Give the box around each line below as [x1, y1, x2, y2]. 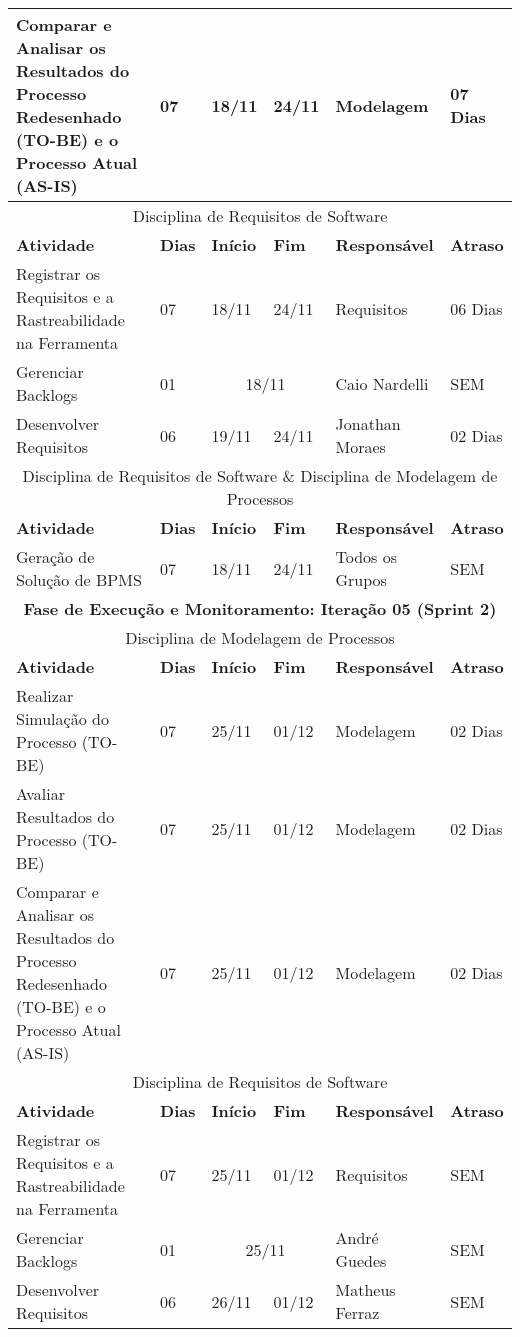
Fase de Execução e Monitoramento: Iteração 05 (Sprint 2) [23, 597, 497, 620]
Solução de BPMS [16, 568, 142, 591]
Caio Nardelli [335, 371, 429, 395]
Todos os [335, 545, 398, 568]
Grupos [335, 568, 387, 591]
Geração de [16, 545, 95, 568]
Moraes [335, 435, 386, 458]
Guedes [335, 1249, 387, 1272]
